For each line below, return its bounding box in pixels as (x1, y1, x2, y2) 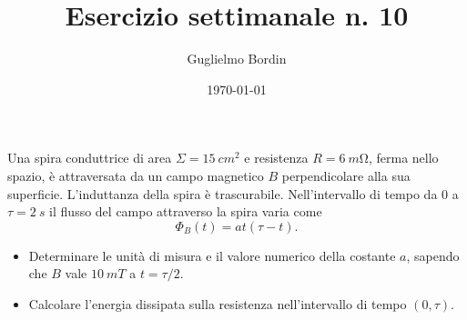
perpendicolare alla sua (281, 165, 411, 185)
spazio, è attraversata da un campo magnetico (7, 165, 264, 185)
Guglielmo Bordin (187, 49, 287, 68)
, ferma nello (368, 148, 439, 167)
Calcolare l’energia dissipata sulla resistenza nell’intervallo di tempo (28, 294, 407, 313)
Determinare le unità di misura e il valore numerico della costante (28, 245, 396, 265)
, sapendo (406, 245, 460, 265)
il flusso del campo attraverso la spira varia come (49, 202, 322, 221)
